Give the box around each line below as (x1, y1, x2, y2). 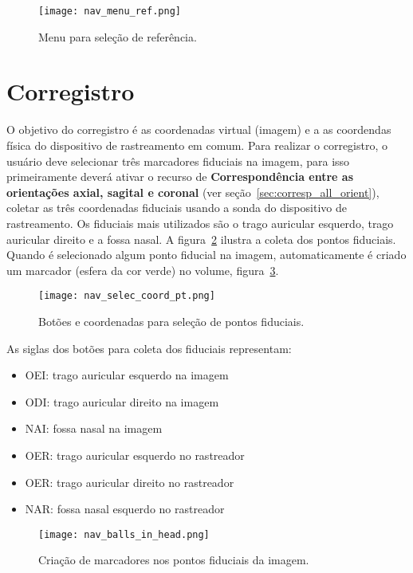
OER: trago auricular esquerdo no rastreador (25, 446, 245, 463)
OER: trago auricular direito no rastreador (25, 473, 234, 490)
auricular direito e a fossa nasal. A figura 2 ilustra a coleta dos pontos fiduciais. (6, 230, 396, 247)
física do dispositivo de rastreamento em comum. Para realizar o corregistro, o (6, 136, 388, 153)
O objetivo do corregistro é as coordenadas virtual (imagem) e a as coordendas (6, 121, 391, 138)
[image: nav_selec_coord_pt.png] (38, 290, 215, 302)
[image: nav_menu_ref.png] (38, 6, 181, 17)
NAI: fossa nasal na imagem (25, 420, 163, 437)
